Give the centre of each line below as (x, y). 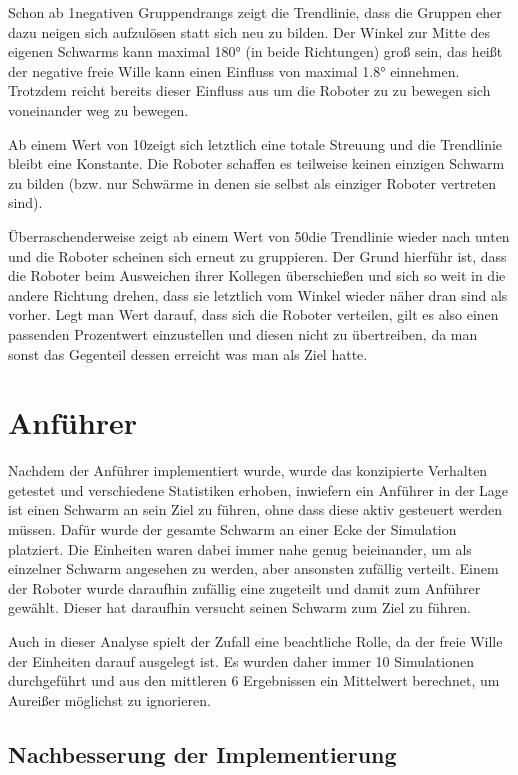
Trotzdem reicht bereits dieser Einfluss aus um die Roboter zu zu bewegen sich (249, 90)
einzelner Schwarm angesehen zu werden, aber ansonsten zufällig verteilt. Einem (253, 568)
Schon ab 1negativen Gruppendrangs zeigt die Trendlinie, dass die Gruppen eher (255, 12)
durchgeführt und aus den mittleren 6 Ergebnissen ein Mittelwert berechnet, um (254, 680)
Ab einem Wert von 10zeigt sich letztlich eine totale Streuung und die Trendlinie (255, 143)
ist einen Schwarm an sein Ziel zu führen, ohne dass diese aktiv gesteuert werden (255, 509)
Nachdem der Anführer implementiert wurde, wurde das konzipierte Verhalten (248, 470)
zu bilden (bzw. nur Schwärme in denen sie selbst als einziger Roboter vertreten (252, 182)
